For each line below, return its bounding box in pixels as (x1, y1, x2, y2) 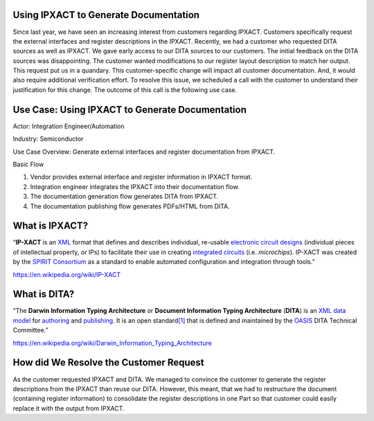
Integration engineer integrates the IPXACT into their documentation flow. (30, 182, 240, 190)
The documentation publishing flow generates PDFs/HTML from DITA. (30, 201, 230, 210)
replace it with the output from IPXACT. (12, 404, 125, 412)
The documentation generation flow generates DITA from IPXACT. (30, 192, 219, 201)
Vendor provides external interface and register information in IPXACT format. (30, 173, 253, 181)
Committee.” (12, 326, 48, 334)
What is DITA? (12, 288, 75, 301)
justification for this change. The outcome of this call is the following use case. (12, 85, 238, 93)
